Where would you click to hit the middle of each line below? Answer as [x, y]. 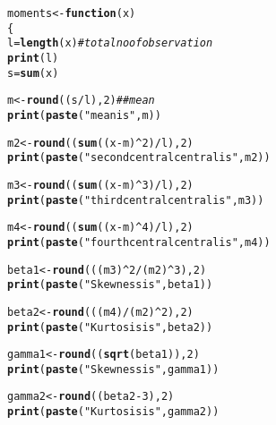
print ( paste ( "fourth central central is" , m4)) [139, 242]
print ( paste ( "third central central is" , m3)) [136, 200]
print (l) [33, 58]
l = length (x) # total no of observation [110, 43]
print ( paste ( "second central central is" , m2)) [139, 158]
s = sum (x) [33, 73]
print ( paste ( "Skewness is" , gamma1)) [113, 369]
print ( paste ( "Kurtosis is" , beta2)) [110, 327]
